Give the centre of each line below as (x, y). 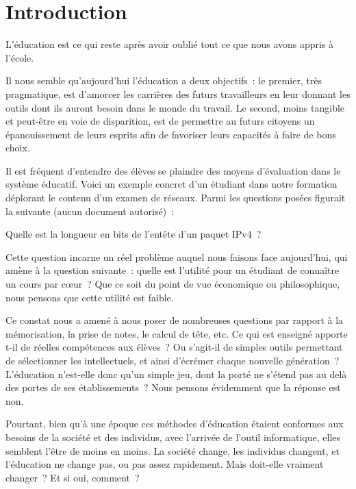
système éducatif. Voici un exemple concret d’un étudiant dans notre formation (171, 184)
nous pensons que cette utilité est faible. (90, 297)
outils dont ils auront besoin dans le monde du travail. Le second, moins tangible (175, 107)
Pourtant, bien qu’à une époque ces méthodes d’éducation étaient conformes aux (175, 424)
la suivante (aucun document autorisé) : (90, 211)
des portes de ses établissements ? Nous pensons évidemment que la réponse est (173, 387)
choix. (18, 148)
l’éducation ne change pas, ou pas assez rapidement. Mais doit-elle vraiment (165, 464)
